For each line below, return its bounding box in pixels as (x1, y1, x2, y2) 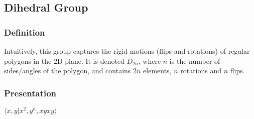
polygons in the (4, 55, 52, 66)
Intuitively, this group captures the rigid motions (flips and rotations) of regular (4, 46, 250, 56)
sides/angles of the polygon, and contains (4, 65, 131, 76)
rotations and (180, 65, 222, 76)
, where (138, 55, 161, 66)
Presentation (4, 86, 57, 99)
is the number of (169, 55, 220, 66)
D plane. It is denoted (57, 55, 124, 66)
